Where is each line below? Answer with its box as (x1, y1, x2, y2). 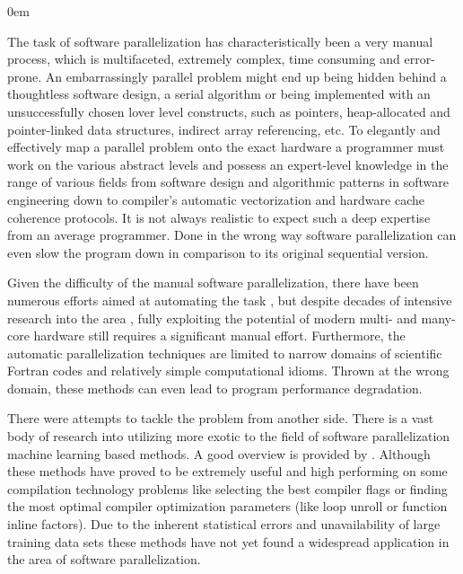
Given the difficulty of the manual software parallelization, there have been (7, 273, 419, 292)
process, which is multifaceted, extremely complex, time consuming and (7, 49, 400, 68)
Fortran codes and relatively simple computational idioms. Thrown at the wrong (7, 361, 450, 380)
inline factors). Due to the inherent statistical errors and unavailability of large (7, 515, 441, 534)
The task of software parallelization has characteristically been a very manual (7, 31, 433, 50)
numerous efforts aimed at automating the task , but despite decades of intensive (7, 290, 452, 309)
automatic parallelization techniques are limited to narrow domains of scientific (7, 343, 442, 362)
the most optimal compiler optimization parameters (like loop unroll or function (7, 497, 448, 516)
